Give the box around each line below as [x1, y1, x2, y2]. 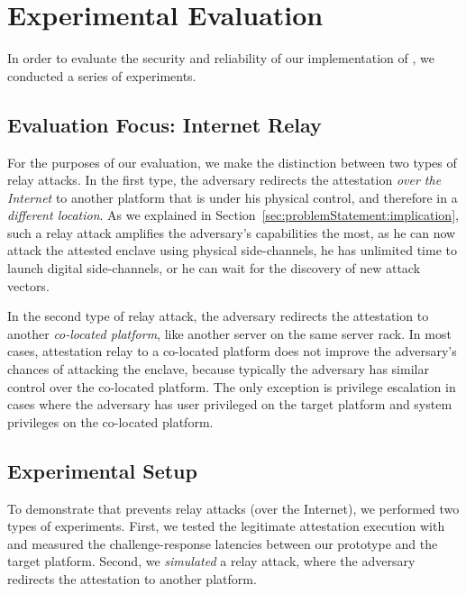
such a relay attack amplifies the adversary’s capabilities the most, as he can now [7, 223, 456, 242]
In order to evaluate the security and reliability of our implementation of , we [7, 49, 434, 68]
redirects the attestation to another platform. [7, 570, 257, 588]
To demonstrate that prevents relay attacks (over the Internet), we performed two [7, 498, 460, 517]
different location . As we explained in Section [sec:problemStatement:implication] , [7, 206, 459, 224]
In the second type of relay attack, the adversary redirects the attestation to [7, 306, 429, 325]
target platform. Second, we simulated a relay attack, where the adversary [7, 552, 416, 571]
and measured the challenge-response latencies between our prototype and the [7, 534, 438, 553]
